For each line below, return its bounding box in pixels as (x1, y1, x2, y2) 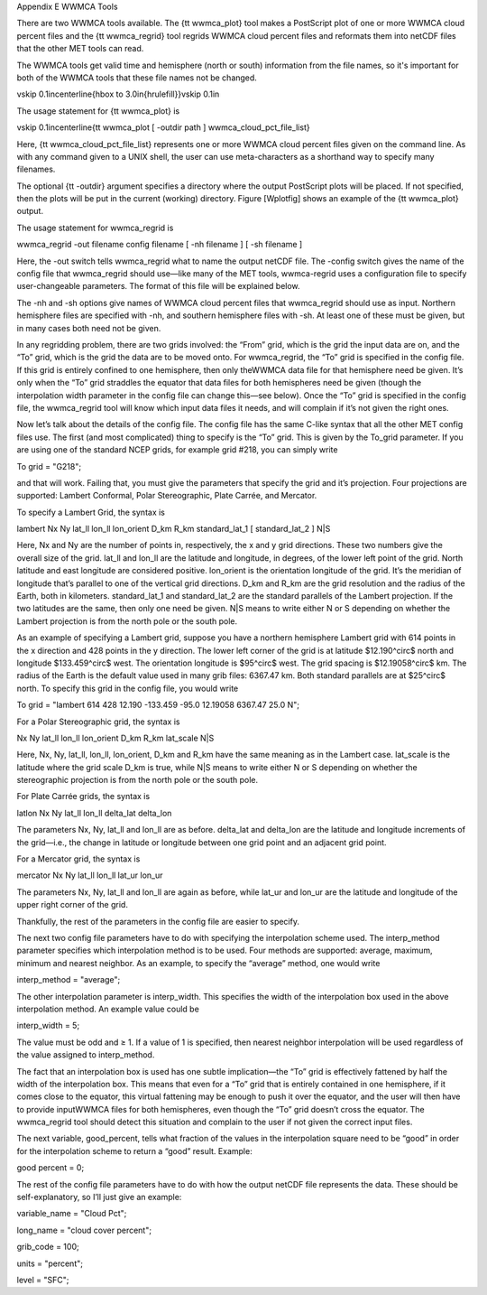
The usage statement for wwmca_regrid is (16, 222, 174, 233)
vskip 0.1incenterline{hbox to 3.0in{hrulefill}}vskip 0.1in (16, 89, 220, 99)
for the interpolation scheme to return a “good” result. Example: (16, 1145, 253, 1156)
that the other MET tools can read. (16, 43, 144, 54)
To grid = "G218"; (16, 461, 81, 471)
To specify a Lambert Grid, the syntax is (16, 507, 166, 517)
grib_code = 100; (16, 1242, 80, 1253)
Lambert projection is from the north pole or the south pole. (16, 615, 238, 627)
